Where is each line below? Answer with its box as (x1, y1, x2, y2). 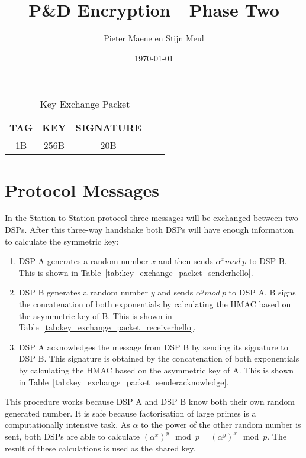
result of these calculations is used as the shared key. (5, 441, 196, 454)
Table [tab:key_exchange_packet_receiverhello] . (18, 321, 196, 333)
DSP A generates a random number (18, 255, 149, 267)
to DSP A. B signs (228, 286, 296, 298)
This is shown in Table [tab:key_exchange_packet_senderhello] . (18, 266, 253, 278)
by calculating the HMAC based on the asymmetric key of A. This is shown (18, 363, 294, 376)
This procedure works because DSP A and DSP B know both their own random (5, 395, 295, 408)
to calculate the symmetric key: (5, 235, 119, 247)
